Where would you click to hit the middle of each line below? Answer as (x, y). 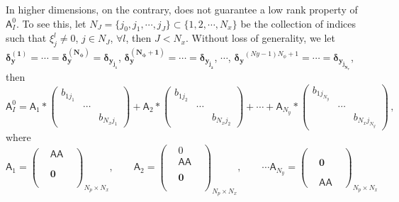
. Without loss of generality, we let (261, 38)
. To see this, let (51, 23)
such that (26, 38)
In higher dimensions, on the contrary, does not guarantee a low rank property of (182, 9)
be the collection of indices (298, 23)
